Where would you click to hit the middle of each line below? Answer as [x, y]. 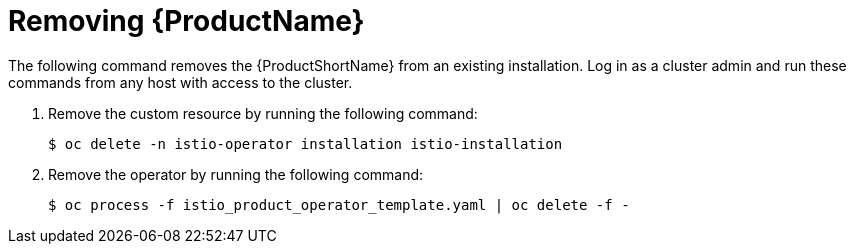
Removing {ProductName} [186, 21]
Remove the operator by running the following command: [236, 174]
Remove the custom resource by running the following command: [263, 113]
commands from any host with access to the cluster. [180, 82]
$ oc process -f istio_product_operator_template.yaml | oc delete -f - [339, 204]
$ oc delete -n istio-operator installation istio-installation [305, 143]
